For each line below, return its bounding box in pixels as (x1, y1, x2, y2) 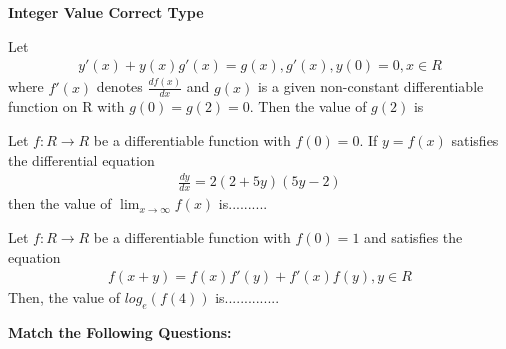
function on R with (8, 96, 125, 117)
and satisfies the (364, 226, 463, 247)
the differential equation (8, 149, 155, 170)
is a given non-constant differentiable (257, 76, 484, 97)
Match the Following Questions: (8, 321, 232, 342)
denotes (96, 76, 143, 97)
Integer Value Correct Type (8, 2, 204, 22)
